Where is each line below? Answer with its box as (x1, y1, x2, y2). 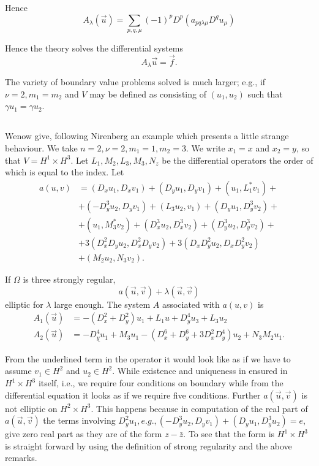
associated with (162, 297, 220, 310)
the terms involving (43, 414, 116, 427)
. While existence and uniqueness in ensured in (112, 364, 288, 377)
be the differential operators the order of (162, 153, 313, 166)
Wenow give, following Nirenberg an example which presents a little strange (5, 129, 289, 142)
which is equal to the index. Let (5, 166, 124, 178)
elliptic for (5, 297, 43, 310)
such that (247, 87, 283, 100)
